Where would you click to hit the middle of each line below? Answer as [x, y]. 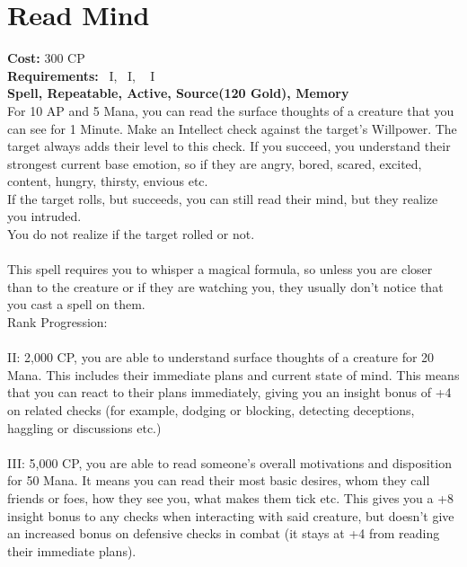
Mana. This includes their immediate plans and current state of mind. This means [233, 374]
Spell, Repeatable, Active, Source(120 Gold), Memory [178, 93]
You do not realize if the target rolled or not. [131, 234]
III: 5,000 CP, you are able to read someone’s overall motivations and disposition [229, 462]
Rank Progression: [57, 322]
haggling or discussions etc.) [84, 427]
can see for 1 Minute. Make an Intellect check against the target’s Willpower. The [232, 128]
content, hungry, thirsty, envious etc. [108, 181]
